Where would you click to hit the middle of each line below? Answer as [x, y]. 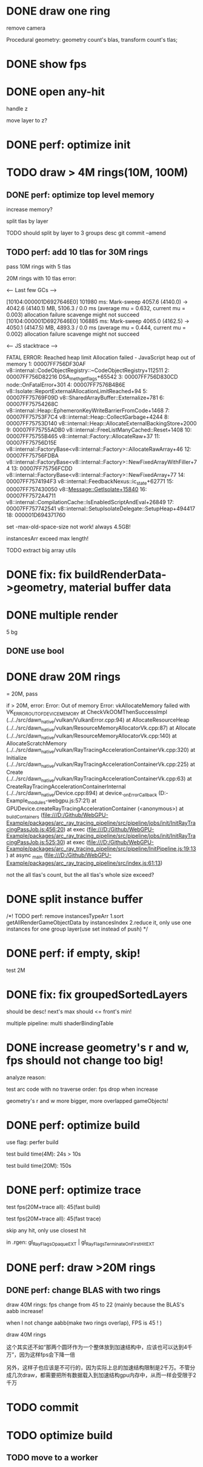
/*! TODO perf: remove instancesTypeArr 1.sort [65, 916]
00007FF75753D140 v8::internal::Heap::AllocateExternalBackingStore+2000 [101, 423]
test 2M [16, 970]
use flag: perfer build [32, 1142]
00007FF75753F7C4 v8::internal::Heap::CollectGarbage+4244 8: [88, 417]
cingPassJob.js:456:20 [35, 830]
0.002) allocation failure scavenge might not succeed [73, 334]
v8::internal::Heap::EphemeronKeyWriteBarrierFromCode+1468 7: [88, 410]
